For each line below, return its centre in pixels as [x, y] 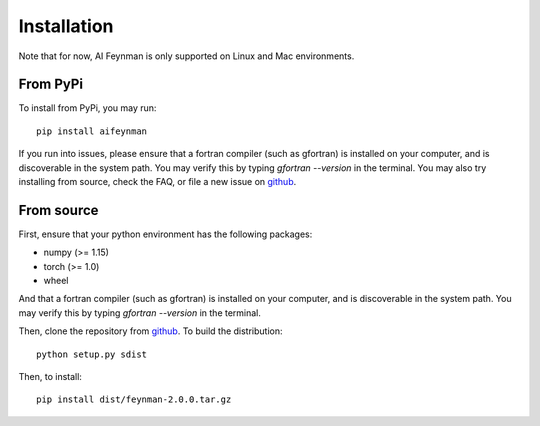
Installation [66, 26]
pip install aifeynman [92, 131]
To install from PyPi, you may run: [87, 108]
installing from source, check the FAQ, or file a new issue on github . [157, 182]
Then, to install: [50, 377]
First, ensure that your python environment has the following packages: [165, 234]
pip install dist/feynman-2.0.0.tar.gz [134, 399]
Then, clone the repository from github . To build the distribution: [151, 331]
